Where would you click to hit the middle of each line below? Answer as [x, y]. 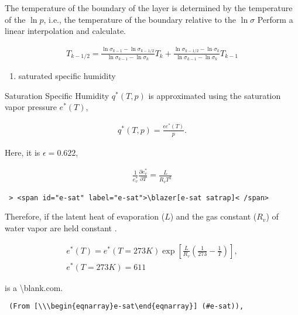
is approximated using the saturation [215, 95]
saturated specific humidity [67, 76]
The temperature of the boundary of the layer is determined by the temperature [149, 8]
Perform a [275, 19]
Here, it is [23, 152]
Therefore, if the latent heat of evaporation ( [85, 216]
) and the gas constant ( [213, 216]
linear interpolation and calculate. [66, 31]
